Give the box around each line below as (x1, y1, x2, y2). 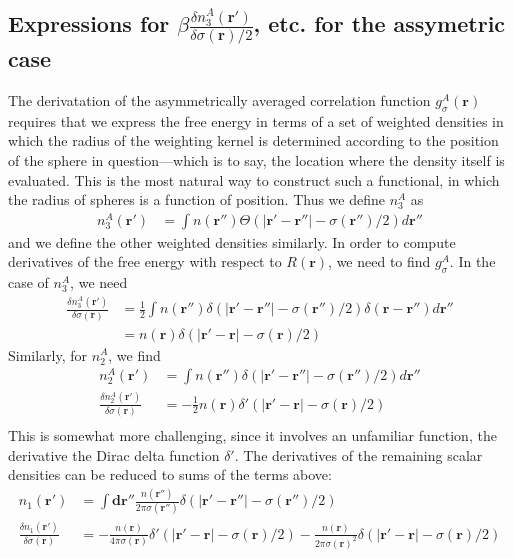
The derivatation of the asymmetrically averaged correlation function (8, 90, 431, 111)
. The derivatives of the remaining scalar (234, 444, 483, 465)
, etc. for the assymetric (253, 8, 506, 39)
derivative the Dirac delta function (8, 444, 220, 465)
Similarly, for (8, 344, 88, 365)
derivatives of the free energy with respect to (8, 251, 282, 272)
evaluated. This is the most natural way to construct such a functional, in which (8, 169, 500, 190)
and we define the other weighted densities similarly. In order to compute (8, 231, 456, 252)
